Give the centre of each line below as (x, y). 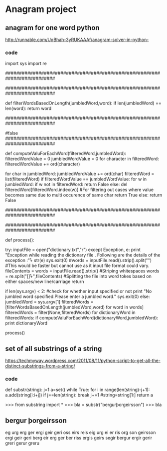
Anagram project (41, 9)
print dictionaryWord (26, 323)
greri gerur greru (22, 443)
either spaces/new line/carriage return (45, 281)
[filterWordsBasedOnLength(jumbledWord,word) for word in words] (74, 307)
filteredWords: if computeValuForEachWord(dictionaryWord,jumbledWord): (82, 318)
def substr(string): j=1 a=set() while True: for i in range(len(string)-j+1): (78, 390)
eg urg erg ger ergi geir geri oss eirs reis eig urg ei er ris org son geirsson (81, 432)
